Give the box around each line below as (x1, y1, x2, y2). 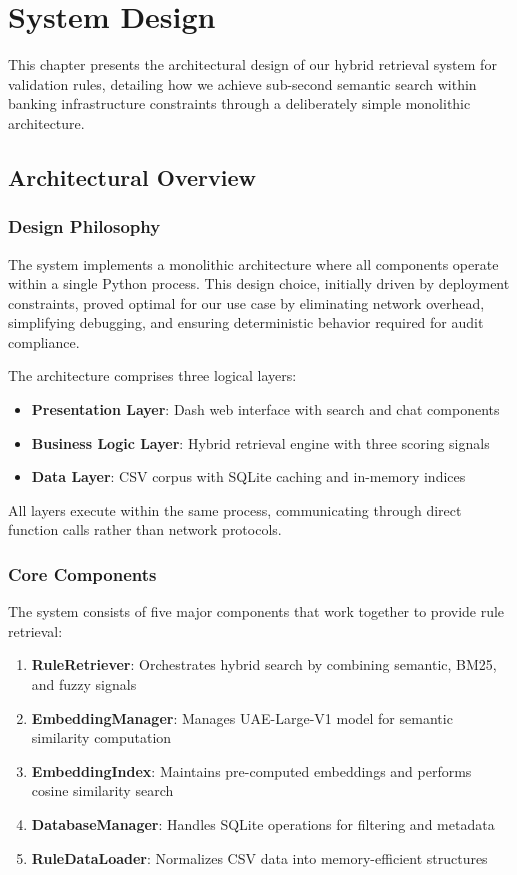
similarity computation (31, 727, 172, 748)
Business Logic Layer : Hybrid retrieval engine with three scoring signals (31, 432, 490, 453)
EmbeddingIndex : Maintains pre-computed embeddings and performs (31, 760, 472, 781)
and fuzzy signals (31, 674, 137, 695)
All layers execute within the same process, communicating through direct (8, 499, 462, 520)
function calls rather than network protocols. (8, 519, 282, 540)
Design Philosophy (8, 214, 161, 239)
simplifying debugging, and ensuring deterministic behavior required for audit (8, 312, 484, 333)
